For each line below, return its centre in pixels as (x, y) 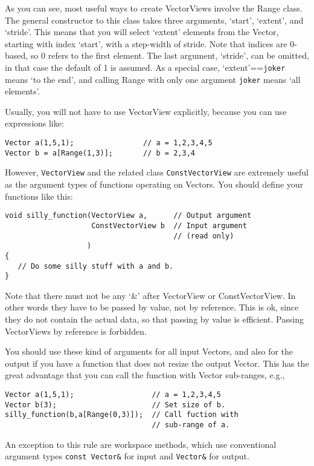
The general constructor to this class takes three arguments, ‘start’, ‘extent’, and (154, 20)
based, (17, 55)
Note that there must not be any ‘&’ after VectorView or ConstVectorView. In (150, 295)
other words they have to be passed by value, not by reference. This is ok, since (152, 307)
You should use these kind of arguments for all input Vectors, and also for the (149, 351)
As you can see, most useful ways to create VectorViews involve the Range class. (154, 8)
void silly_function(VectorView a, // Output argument (128, 216)
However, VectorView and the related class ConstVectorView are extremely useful (157, 172)
